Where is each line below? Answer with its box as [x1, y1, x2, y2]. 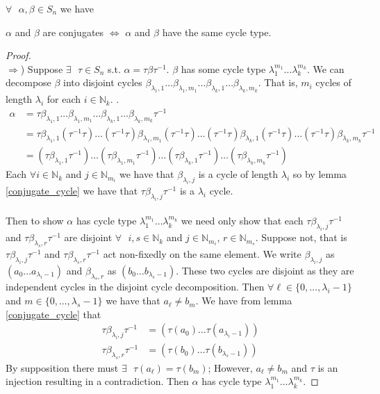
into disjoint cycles [63, 75, 142, 90]
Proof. [6, 48, 31, 63]
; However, [208, 360, 253, 375]
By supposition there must [6, 360, 119, 375]
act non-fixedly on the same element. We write [103, 246, 301, 261]
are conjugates [42, 24, 104, 39]
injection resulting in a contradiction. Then [6, 374, 189, 388]
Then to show [6, 213, 64, 228]
